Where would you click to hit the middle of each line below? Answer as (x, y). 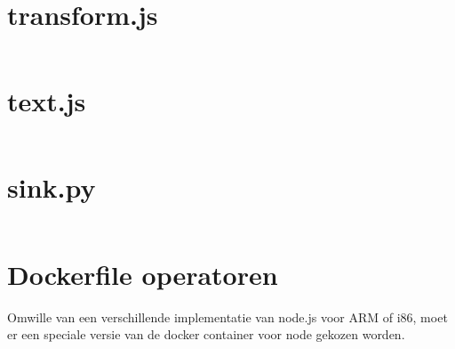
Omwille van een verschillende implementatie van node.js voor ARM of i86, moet (227, 317)
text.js (47, 101)
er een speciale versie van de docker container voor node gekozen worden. (206, 334)
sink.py (52, 187)
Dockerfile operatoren (143, 274)
